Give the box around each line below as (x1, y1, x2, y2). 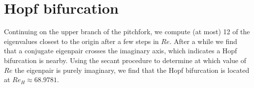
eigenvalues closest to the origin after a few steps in (4, 36, 159, 46)
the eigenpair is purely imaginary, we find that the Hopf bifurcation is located (14, 65, 250, 75)
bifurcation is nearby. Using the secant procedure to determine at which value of (4, 55, 246, 65)
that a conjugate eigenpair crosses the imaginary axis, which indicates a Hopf (4, 45, 237, 56)
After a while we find (174, 36, 237, 46)
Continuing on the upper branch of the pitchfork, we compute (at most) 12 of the (4, 26, 250, 37)
